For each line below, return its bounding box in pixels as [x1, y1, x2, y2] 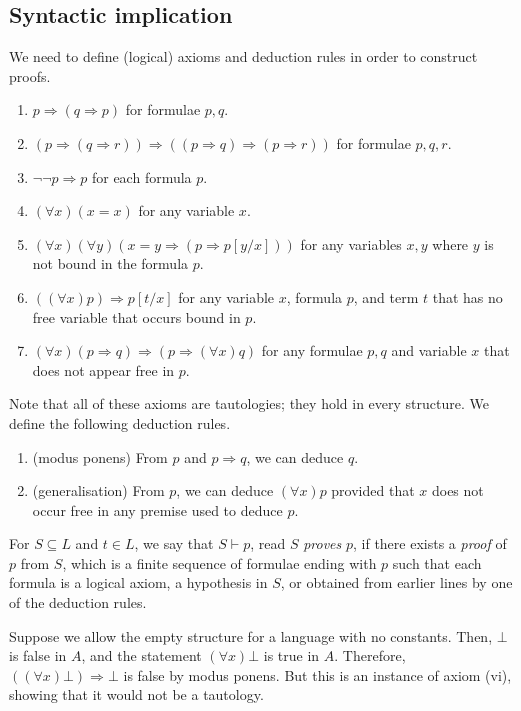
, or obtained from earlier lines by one [280, 572, 513, 593]
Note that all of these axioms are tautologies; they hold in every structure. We [9, 393, 489, 414]
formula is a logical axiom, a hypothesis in [9, 572, 268, 593]
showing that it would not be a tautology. [9, 684, 264, 705]
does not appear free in [32, 359, 175, 380]
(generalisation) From [32, 480, 165, 501]
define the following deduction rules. [9, 412, 231, 433]
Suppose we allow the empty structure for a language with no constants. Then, [9, 625, 493, 646]
